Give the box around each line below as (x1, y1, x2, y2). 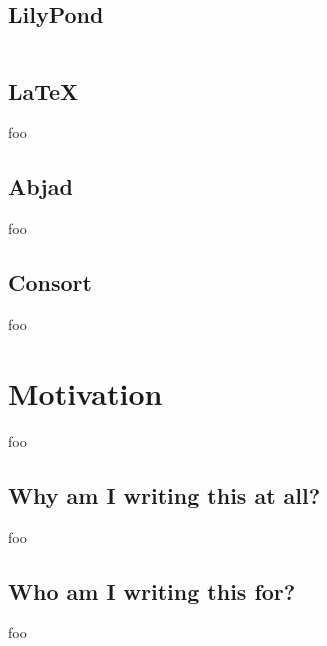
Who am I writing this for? (8, 575, 296, 606)
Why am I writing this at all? (8, 479, 321, 510)
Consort (8, 267, 92, 298)
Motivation (8, 372, 163, 413)
